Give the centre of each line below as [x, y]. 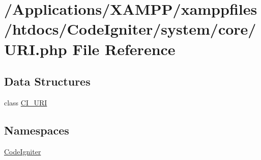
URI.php [36, 49]
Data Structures [47, 81]
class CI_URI [26, 102]
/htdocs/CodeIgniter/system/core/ [130, 29]
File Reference [124, 49]
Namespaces [37, 130]
